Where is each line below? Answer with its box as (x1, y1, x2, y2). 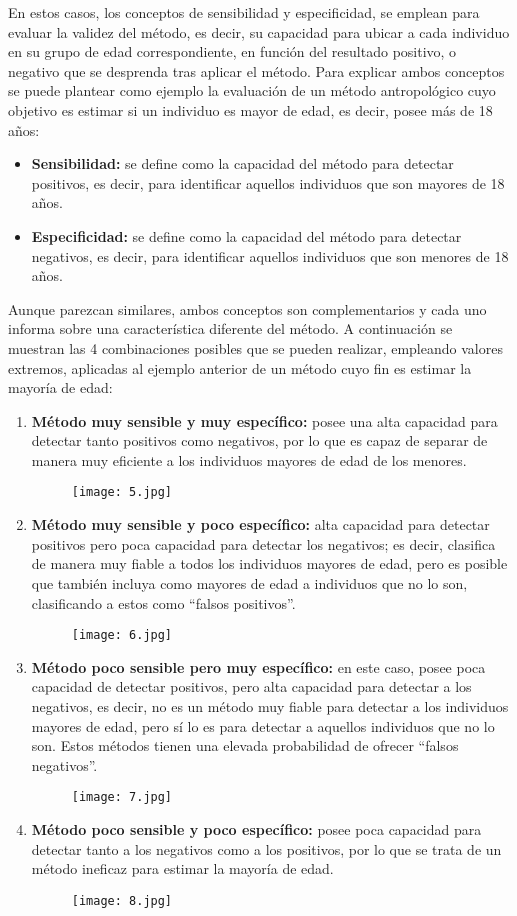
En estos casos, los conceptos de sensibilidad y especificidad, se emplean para (8, 2, 480, 22)
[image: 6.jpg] (71, 628, 173, 643)
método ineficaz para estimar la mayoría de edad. (31, 858, 334, 879)
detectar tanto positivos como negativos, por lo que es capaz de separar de (31, 430, 488, 451)
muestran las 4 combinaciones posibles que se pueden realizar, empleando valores (8, 337, 503, 358)
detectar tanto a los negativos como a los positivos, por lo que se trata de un (31, 838, 502, 859)
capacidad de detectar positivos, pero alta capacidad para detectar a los (31, 676, 472, 697)
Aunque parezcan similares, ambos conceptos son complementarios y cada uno (8, 298, 487, 319)
